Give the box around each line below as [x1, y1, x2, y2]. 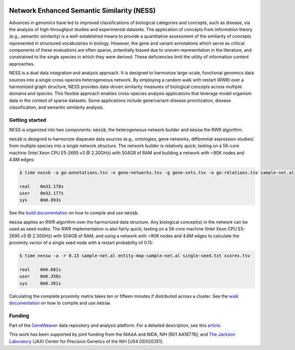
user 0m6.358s [19, 274, 61, 279]
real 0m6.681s [19, 266, 61, 272]
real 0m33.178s [19, 184, 64, 189]
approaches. [9, 61, 35, 66]
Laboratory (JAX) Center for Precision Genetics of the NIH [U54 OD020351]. [9, 338, 164, 344]
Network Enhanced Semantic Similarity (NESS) [9, 6, 156, 15]
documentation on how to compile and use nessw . [9, 300, 111, 306]
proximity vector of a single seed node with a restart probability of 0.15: [9, 240, 153, 246]
